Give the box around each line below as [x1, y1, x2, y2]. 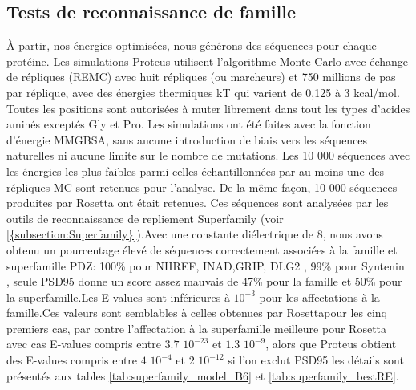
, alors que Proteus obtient [265, 335, 397, 352]
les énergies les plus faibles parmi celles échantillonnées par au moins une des [6, 162, 384, 179]
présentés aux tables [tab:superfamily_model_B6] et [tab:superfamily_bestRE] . [6, 367, 399, 384]
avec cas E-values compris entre [6, 335, 161, 352]
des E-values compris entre [6, 351, 138, 368]
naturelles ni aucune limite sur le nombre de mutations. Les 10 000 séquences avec [6, 147, 410, 164]
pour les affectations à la [259, 288, 380, 305]
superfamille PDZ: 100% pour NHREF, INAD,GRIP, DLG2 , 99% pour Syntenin [6, 257, 405, 274]
